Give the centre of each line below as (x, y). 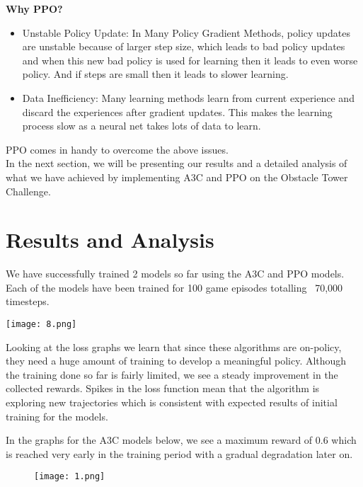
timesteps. (28, 301)
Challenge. (28, 191)
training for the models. (57, 416)
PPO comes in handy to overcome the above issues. (117, 149)
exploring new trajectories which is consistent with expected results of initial (172, 402)
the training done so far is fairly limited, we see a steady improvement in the (172, 374)
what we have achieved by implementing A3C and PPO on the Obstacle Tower (177, 177)
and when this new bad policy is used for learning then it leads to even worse (190, 60)
